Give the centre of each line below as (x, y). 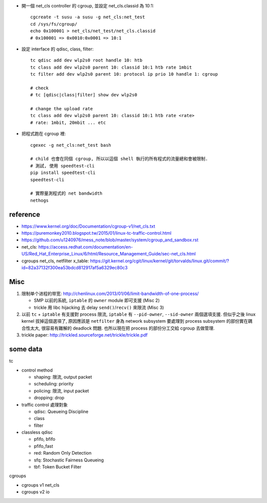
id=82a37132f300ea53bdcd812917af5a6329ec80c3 (75, 268)
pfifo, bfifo (44, 439)
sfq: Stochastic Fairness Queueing (69, 460)
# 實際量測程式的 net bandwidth (66, 193)
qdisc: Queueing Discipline (61, 411)
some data (26, 349)
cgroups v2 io (36, 492)
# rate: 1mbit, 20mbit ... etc (68, 123)
